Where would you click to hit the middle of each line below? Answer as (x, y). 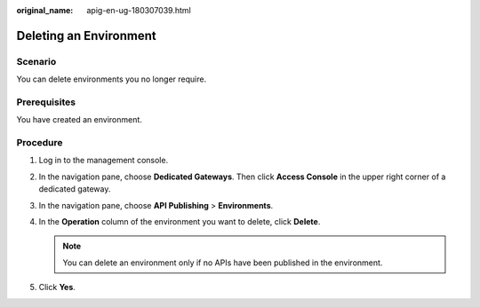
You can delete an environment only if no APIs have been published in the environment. (223, 263)
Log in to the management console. (104, 161)
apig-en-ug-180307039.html (139, 10)
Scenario (36, 61)
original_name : (45, 10)
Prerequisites (46, 102)
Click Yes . (57, 287)
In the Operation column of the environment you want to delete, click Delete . (180, 221)
